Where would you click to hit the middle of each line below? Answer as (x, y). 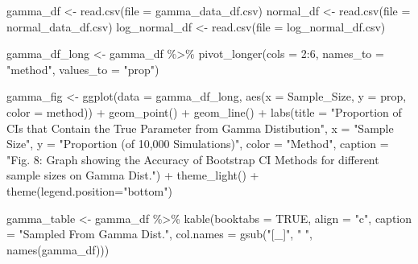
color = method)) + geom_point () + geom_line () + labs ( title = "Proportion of (204, 111)
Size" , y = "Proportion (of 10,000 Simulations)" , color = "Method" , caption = (198, 144)
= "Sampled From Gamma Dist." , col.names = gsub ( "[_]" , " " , (159, 234)
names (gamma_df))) (58, 249)
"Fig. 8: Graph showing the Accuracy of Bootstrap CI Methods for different (193, 159)
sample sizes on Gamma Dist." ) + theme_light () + (133, 175)
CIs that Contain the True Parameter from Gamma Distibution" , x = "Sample (200, 128)
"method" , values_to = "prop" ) (83, 69)
